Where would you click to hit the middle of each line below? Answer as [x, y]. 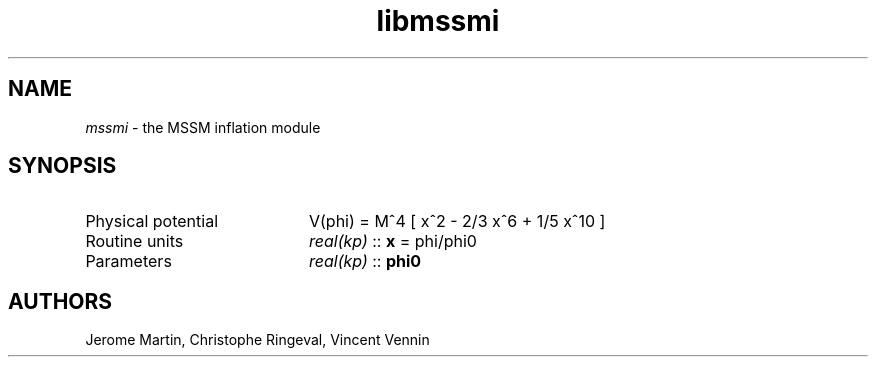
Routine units [134, 241]
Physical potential [152, 221]
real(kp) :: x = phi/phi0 [392, 241]
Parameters [128, 261]
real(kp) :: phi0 [365, 261]
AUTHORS [60, 301]
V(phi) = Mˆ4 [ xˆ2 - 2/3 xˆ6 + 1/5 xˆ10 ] [457, 221]
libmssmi [438, 21]
